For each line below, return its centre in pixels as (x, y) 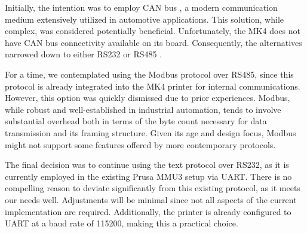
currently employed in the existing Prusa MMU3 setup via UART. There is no (148, 176)
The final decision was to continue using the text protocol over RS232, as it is (147, 165)
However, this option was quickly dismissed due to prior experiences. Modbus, (148, 98)
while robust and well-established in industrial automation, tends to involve (143, 109)
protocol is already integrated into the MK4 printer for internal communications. (153, 86)
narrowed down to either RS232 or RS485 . (84, 54)
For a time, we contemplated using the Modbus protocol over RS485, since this (149, 74)
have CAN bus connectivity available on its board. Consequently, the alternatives (153, 42)
